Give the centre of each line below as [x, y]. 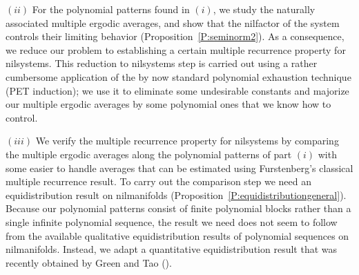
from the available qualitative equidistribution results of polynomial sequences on [177, 235]
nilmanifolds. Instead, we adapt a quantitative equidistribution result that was [172, 249]
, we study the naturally [264, 9]
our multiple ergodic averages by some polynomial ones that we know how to [168, 104]
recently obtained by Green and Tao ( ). [89, 262]
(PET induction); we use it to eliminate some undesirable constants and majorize [177, 90]
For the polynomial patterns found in [111, 9]
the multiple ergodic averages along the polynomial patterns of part [149, 154]
